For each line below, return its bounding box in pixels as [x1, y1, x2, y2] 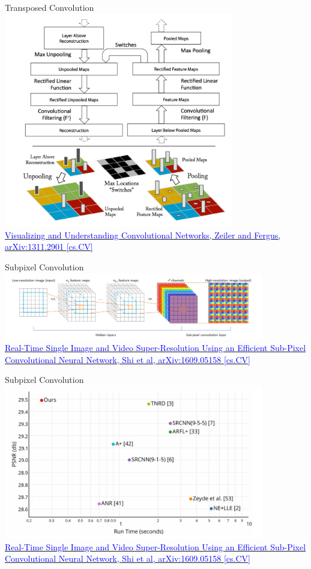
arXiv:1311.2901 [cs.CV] [5, 240, 93, 253]
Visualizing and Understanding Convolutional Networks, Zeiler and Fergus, [5, 228, 281, 241]
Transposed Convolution [5, 1, 94, 13]
